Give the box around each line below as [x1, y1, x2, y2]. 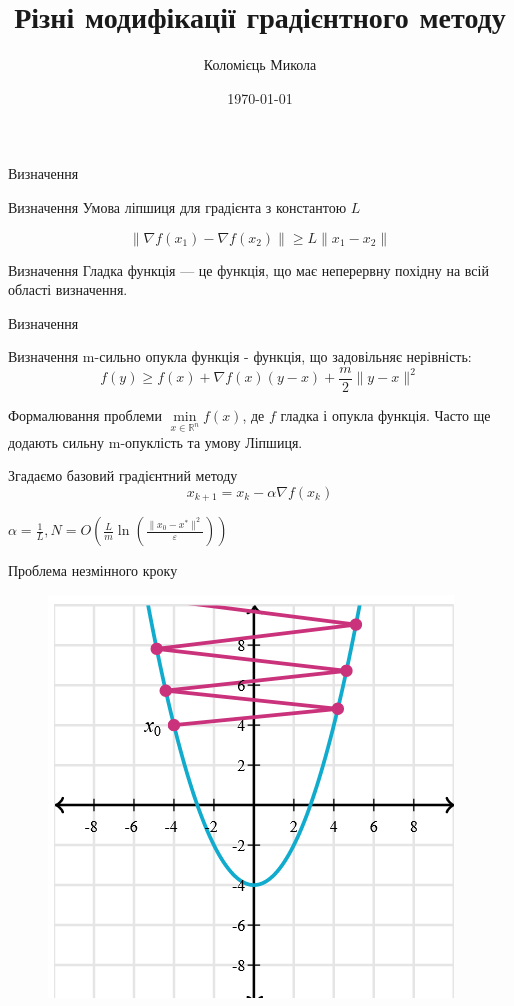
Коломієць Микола [203, 54, 317, 75]
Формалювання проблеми [8, 404, 162, 425]
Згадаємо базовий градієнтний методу [8, 465, 238, 486]
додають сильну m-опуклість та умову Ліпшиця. [8, 431, 303, 452]
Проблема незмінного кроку [8, 560, 178, 581]
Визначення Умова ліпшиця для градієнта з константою [8, 196, 347, 217]
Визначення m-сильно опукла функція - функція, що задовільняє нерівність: [8, 346, 472, 367]
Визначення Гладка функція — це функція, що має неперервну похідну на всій [8, 259, 489, 280]
